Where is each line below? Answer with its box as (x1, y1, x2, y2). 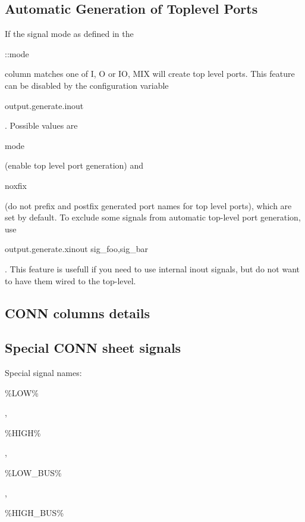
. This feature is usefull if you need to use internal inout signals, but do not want (5, 262, 300, 275)
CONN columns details (5, 303, 150, 322)
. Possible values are (5, 119, 78, 132)
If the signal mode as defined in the (5, 27, 134, 40)
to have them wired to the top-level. (5, 274, 136, 287)
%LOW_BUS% (5, 467, 62, 479)
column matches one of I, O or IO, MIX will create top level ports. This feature (5, 67, 295, 80)
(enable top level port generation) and (5, 159, 144, 172)
